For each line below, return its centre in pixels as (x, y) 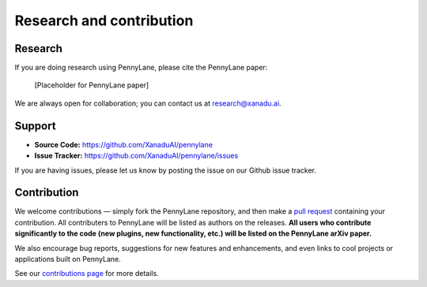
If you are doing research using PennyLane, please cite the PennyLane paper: (141, 68)
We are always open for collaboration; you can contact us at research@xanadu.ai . (148, 103)
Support (35, 126)
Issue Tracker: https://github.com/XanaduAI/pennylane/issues (136, 156)
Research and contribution (104, 20)
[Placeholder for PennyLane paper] (92, 85)
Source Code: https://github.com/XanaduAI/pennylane (124, 144)
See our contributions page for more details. (87, 274)
